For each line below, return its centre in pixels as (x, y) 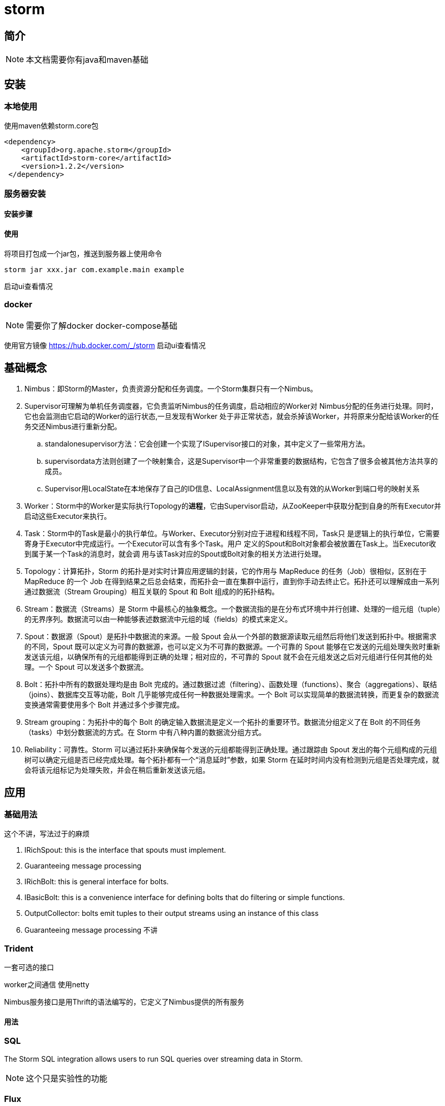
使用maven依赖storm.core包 (51, 126)
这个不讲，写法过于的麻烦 (47, 834)
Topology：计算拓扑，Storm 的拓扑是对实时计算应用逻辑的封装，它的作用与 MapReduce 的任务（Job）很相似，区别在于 (226, 571)
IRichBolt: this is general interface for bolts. (97, 882)
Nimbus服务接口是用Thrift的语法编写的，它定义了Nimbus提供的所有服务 (124, 1002)
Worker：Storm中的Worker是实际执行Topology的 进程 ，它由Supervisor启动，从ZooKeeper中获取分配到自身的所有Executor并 (233, 506)
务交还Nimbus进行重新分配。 (73, 427)
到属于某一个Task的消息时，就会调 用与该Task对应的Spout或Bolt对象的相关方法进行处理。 (175, 554)
